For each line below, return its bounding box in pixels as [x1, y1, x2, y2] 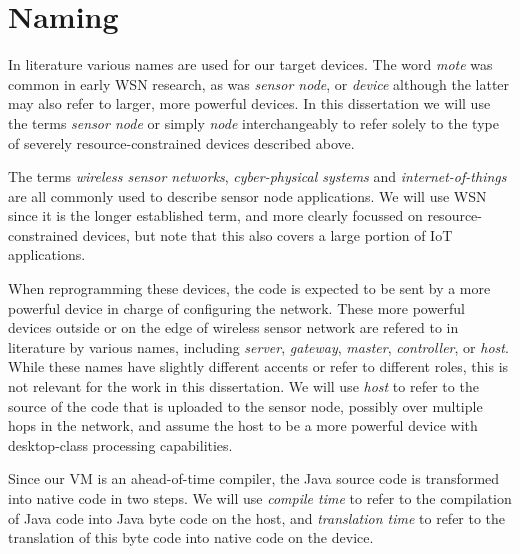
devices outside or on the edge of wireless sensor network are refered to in [8, 317, 459, 338]
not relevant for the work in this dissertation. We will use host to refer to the [8, 376, 479, 397]
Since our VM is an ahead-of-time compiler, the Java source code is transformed [8, 468, 500, 489]
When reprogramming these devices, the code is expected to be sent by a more [8, 278, 491, 299]
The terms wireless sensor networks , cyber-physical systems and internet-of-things [8, 166, 507, 187]
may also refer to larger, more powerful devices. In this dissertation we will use [8, 93, 491, 114]
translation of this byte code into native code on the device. [8, 527, 374, 548]
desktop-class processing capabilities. [8, 434, 233, 455]
